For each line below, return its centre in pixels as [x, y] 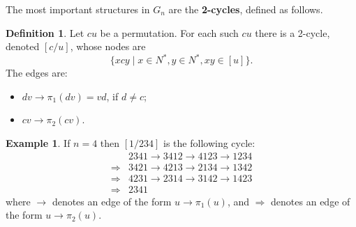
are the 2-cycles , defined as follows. [246, 9]
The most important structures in [78, 9]
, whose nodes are [108, 46]
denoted [23, 46]
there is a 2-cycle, [292, 32]
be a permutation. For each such [169, 32]
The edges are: [37, 73]
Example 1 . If [38, 143]
